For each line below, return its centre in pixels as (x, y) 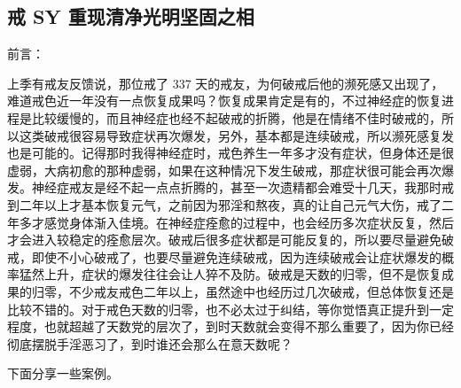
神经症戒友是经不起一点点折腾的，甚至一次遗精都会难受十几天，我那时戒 (242, 187)
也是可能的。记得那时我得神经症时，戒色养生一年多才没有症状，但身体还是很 (230, 153)
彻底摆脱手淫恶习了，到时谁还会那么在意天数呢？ (150, 343)
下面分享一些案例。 (63, 373)
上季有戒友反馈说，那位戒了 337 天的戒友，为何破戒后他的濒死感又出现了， (226, 83)
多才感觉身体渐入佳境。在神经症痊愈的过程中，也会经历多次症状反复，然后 (236, 222)
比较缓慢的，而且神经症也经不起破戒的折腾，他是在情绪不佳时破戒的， (236, 117)
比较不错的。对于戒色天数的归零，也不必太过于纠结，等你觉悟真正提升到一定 (230, 309)
